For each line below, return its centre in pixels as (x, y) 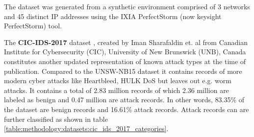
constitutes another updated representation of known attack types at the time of (125, 61)
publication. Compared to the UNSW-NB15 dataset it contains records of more (123, 71)
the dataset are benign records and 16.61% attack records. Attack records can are (127, 109)
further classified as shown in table (56, 119)
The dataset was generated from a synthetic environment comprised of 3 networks (127, 6)
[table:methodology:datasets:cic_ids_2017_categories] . (86, 128)
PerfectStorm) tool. (33, 26)
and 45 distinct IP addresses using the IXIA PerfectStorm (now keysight (113, 16)
